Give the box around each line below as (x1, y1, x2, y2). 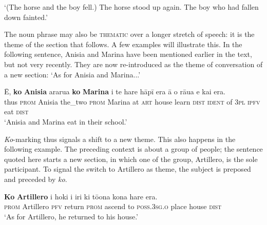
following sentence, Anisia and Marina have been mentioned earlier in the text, (4, 49, 252, 59)
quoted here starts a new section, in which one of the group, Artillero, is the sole (4, 153, 258, 164)
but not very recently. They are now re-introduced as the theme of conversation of (4, 58, 263, 69)
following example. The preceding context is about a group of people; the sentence (4, 144, 263, 154)
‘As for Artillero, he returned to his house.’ (4, 211, 139, 221)
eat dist (4, 106, 29, 117)
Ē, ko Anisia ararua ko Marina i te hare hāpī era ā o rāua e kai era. (4, 86, 225, 97)
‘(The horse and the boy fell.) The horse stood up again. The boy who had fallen (4, 2, 259, 12)
